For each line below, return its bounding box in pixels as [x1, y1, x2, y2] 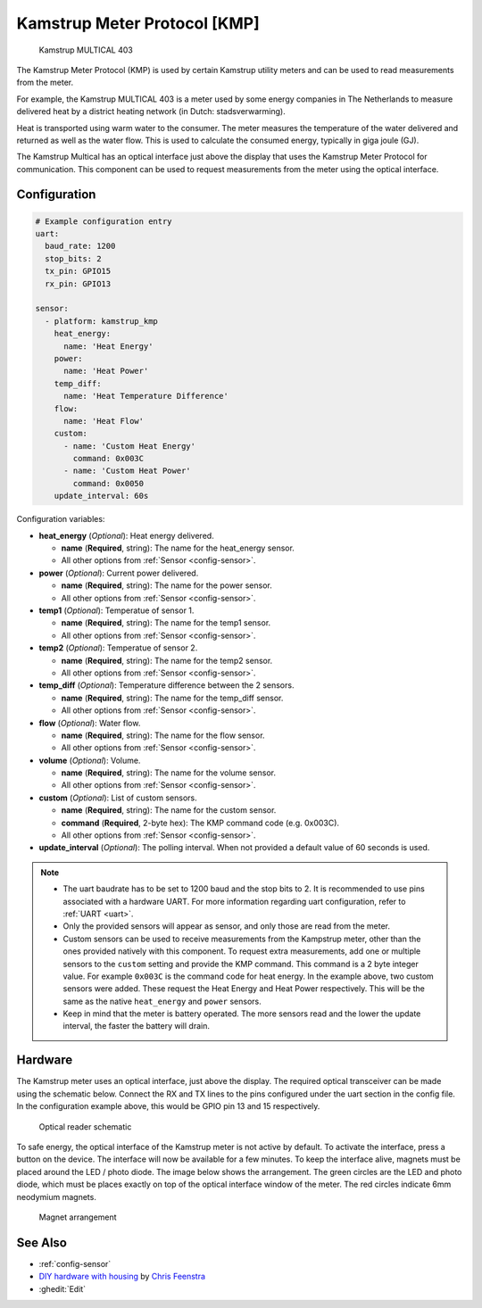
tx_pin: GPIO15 [45, 266, 112, 277]
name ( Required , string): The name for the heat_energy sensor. [61, 542, 295, 553]
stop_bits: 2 [45, 253, 102, 263]
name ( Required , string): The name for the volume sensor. [61, 767, 277, 778]
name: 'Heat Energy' [63, 341, 154, 352]
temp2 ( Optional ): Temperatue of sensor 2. [38, 642, 198, 653]
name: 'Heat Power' [63, 366, 149, 377]
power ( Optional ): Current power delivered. [38, 567, 199, 578]
